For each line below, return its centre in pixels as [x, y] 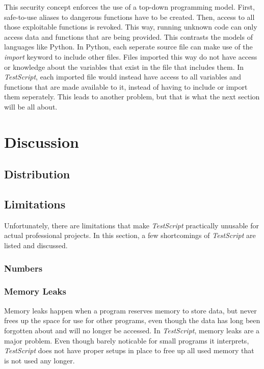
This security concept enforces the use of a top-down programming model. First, [129, 7]
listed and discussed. [36, 245]
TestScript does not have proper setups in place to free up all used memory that [129, 350]
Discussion [42, 141]
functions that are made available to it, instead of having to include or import [126, 86]
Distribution [37, 174]
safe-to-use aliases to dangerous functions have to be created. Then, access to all [129, 17]
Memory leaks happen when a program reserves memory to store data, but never [130, 310]
